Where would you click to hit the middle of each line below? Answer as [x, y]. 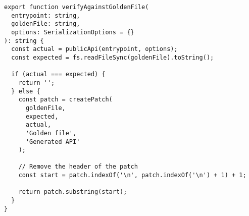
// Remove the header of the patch [78, 167]
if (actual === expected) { [58, 74]
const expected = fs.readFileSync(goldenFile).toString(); [113, 57]
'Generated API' [53, 142]
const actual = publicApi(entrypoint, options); [94, 49]
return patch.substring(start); [73, 192]
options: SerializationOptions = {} [73, 32]
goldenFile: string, [46, 24]
